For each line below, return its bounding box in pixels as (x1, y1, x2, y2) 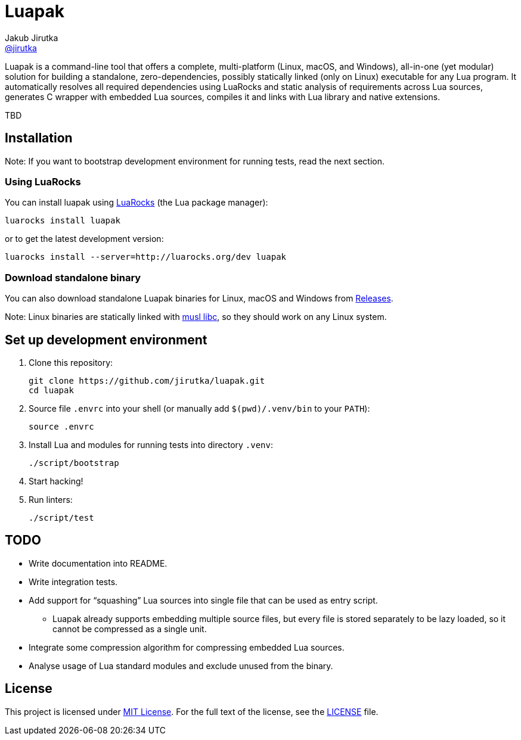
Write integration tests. (29, 576, 118, 587)
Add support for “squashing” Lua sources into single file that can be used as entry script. (29, 595, 378, 605)
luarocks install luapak (5, 216, 120, 226)
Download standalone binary (5, 271, 141, 284)
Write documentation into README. (29, 558, 168, 568)
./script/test (29, 512, 94, 523)
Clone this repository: (29, 357, 113, 368)
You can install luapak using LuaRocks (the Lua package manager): (5, 197, 268, 208)
